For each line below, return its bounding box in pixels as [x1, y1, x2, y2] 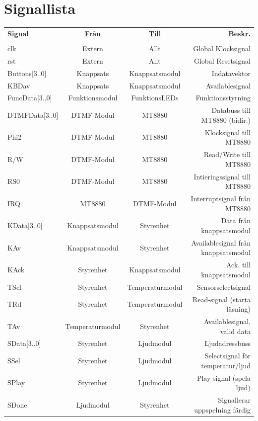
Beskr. [228, 28, 251, 38]
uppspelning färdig [194, 404, 251, 415]
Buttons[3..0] [7, 68, 47, 78]
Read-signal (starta [192, 294, 251, 304]
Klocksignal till [204, 127, 251, 137]
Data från [221, 215, 251, 226]
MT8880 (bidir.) [201, 114, 251, 125]
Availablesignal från [191, 237, 251, 248]
